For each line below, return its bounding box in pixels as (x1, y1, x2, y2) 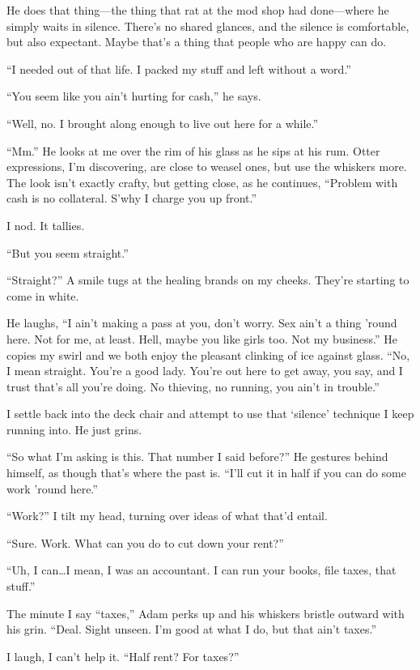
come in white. (6, 287, 79, 304)
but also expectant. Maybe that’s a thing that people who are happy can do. (6, 33, 387, 50)
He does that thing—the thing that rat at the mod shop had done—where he (6, 2, 389, 18)
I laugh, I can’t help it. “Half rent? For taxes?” (6, 647, 240, 664)
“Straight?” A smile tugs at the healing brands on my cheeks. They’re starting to (6, 271, 409, 288)
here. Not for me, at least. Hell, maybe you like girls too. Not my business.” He (6, 330, 398, 347)
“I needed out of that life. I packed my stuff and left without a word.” (6, 60, 351, 77)
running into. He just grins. (6, 420, 142, 437)
